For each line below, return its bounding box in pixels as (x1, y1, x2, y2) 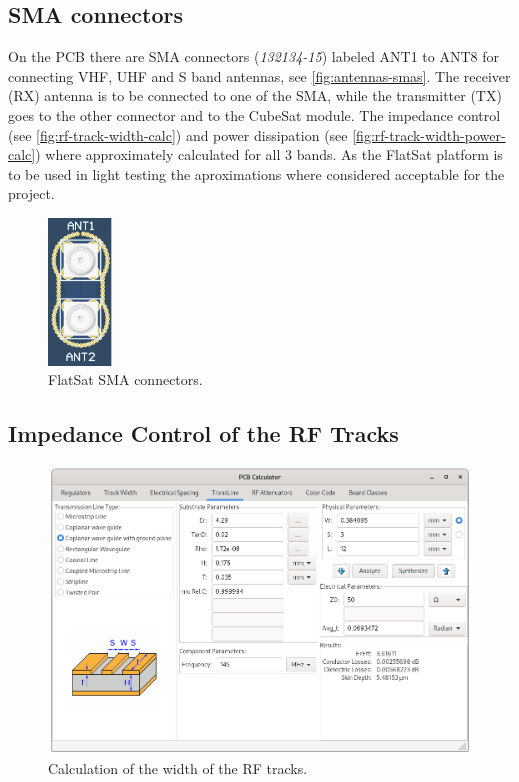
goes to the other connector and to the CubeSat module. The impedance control (8, 104, 501, 125)
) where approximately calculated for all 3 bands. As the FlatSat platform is (35, 144, 503, 165)
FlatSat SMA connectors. (48, 369, 203, 390)
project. (8, 183, 55, 204)
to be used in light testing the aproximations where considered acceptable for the (8, 163, 505, 184)
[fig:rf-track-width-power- (352, 124, 506, 145)
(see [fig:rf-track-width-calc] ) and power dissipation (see (8, 124, 348, 145)
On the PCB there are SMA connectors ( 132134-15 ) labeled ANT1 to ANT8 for (8, 46, 500, 67)
